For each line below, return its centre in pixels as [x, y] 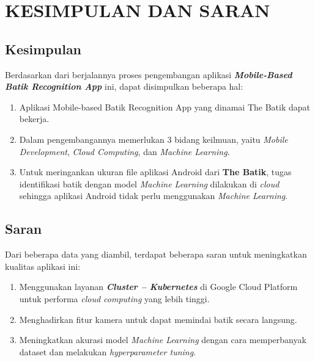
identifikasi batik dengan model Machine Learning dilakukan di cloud [149, 183]
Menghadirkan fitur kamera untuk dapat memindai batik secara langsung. [158, 319]
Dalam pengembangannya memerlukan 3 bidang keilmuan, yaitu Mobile [154, 139]
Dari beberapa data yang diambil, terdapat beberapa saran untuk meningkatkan [156, 254]
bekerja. [34, 119]
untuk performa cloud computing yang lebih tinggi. [114, 298]
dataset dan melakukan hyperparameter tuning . [108, 351]
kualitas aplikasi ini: [43, 266]
